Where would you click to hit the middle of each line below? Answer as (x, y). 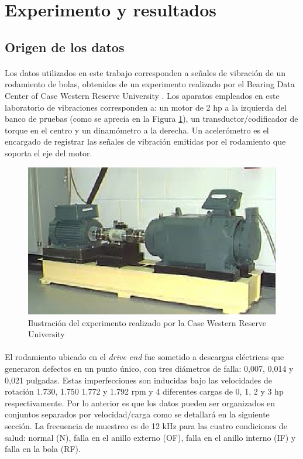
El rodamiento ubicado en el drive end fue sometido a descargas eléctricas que (144, 357)
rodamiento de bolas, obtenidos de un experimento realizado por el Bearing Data (150, 84)
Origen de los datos (65, 47)
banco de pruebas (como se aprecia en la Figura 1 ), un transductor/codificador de (151, 119)
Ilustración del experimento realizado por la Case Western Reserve (147, 322)
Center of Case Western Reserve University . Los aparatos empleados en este (142, 95)
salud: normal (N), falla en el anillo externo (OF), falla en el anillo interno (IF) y (150, 437)
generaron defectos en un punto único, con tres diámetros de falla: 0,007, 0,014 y (149, 368)
